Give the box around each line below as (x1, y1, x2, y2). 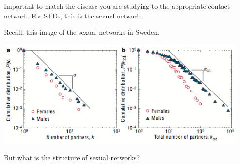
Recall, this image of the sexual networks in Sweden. (4, 27, 160, 37)
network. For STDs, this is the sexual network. (4, 10, 143, 20)
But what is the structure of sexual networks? (4, 152, 140, 163)
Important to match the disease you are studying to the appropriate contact (4, 1, 230, 11)
